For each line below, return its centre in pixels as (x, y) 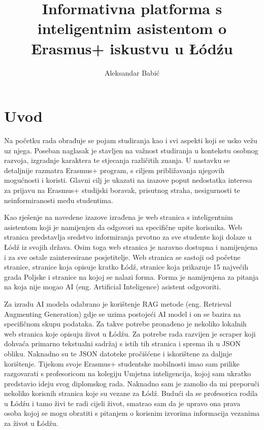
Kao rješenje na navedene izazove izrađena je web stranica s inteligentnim (119, 217)
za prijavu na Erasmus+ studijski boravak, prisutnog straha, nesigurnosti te (122, 190)
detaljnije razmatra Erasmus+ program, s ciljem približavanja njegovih (114, 170)
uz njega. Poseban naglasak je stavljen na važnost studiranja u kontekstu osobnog (131, 150)
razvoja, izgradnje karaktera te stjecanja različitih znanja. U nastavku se (117, 160)
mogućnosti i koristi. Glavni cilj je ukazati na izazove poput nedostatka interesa (128, 180)
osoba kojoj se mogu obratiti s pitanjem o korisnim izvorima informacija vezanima (132, 413)
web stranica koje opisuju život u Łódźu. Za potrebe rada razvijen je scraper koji (130, 333)
